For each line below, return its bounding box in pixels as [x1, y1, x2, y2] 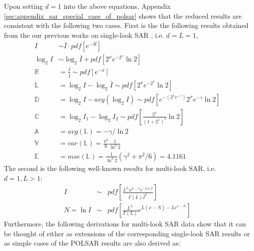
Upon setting [4, 1, 43, 11]
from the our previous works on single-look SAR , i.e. [4, 29, 164, 40]
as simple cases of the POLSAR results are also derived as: [4, 238, 180, 248]
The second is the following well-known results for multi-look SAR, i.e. [4, 163, 216, 173]
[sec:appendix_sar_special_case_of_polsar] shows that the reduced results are [4, 10, 242, 21]
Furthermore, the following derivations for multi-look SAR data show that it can [4, 219, 246, 229]
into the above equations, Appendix [63, 1, 171, 11]
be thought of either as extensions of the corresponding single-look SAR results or [4, 228, 250, 238]
